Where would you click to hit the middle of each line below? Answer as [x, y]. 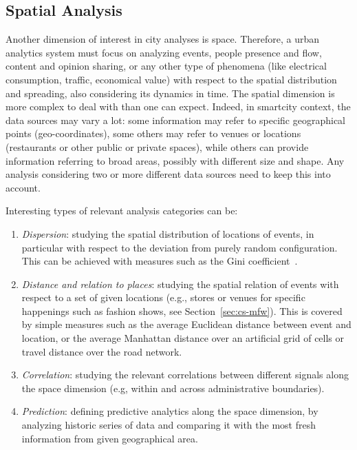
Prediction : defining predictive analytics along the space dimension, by [170, 411]
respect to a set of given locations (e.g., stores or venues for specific [163, 297]
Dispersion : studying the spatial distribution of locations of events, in [168, 233]
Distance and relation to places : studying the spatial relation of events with [180, 284]
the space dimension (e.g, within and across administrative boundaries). [173, 388]
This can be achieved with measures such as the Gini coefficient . [160, 261]
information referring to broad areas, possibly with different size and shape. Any [175, 160]
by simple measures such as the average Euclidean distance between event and [186, 324]
